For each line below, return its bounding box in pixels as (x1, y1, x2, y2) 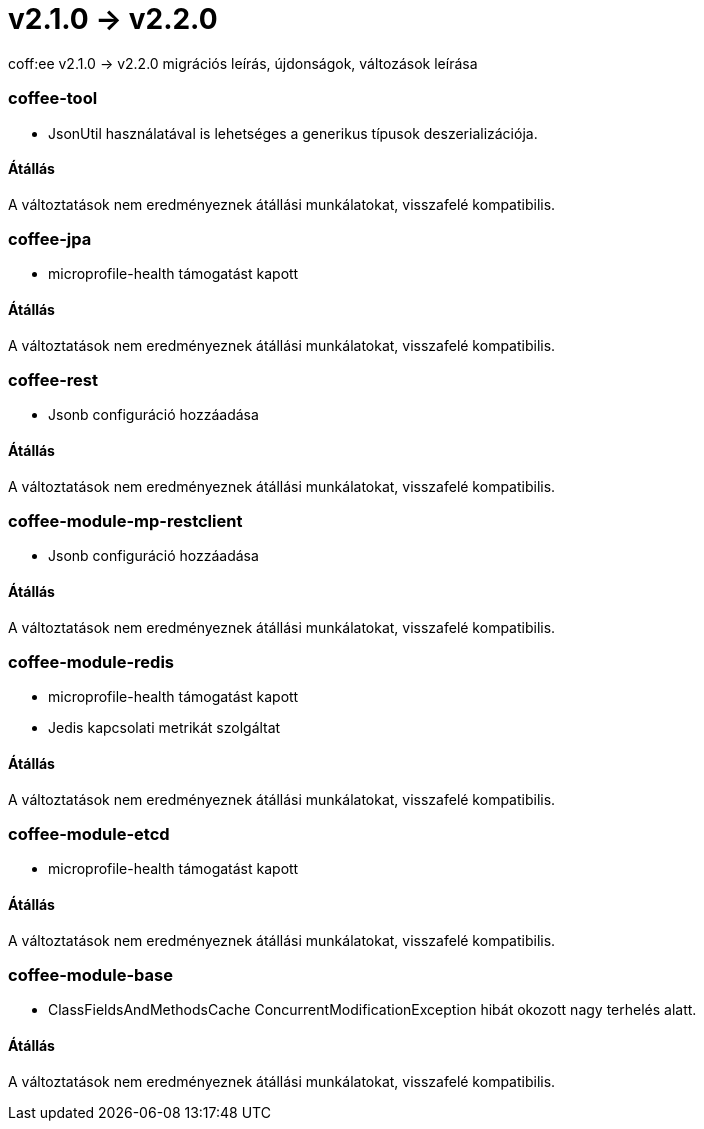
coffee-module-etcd (8, 823, 170, 844)
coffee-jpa (8, 229, 92, 250)
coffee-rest (8, 370, 98, 391)
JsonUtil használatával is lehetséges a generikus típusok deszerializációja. (48, 124, 538, 142)
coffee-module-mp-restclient (8, 511, 243, 532)
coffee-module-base (8, 964, 173, 985)
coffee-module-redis (8, 652, 174, 672)
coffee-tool (8, 88, 98, 109)
